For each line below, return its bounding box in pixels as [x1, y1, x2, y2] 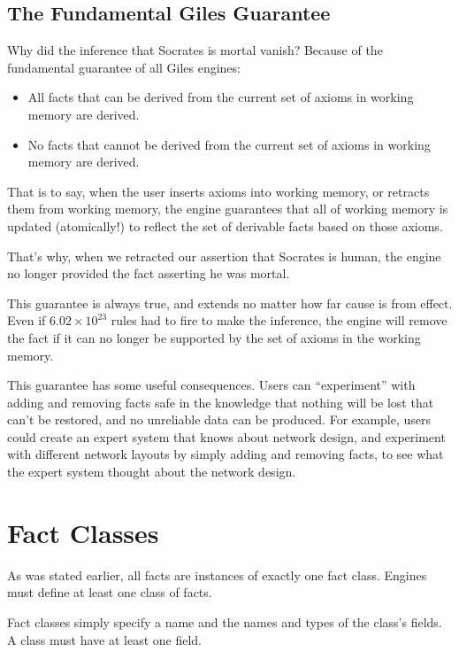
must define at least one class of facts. [7, 583, 212, 602]
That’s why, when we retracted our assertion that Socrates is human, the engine [7, 246, 441, 265]
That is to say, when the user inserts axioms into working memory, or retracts [7, 182, 430, 200]
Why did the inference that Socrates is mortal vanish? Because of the [7, 41, 383, 59]
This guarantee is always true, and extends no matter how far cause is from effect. [7, 293, 453, 312]
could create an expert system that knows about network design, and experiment [7, 427, 446, 446]
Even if [7, 311, 46, 330]
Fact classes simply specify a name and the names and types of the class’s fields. [7, 612, 442, 631]
